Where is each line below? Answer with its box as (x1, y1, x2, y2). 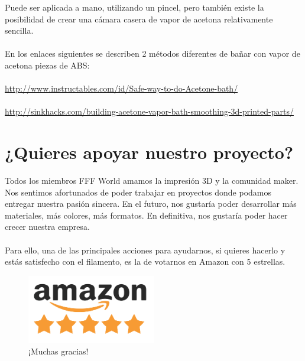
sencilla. (5, 24, 34, 37)
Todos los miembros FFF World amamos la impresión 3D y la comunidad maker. (5, 174, 298, 187)
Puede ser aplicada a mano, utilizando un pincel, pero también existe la (5, 1, 264, 13)
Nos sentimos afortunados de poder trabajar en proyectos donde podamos (5, 186, 272, 198)
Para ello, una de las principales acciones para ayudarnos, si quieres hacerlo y (5, 243, 285, 256)
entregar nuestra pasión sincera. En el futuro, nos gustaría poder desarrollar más (5, 197, 297, 210)
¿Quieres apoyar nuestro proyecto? (5, 140, 294, 164)
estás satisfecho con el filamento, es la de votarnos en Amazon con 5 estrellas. (5, 255, 285, 268)
